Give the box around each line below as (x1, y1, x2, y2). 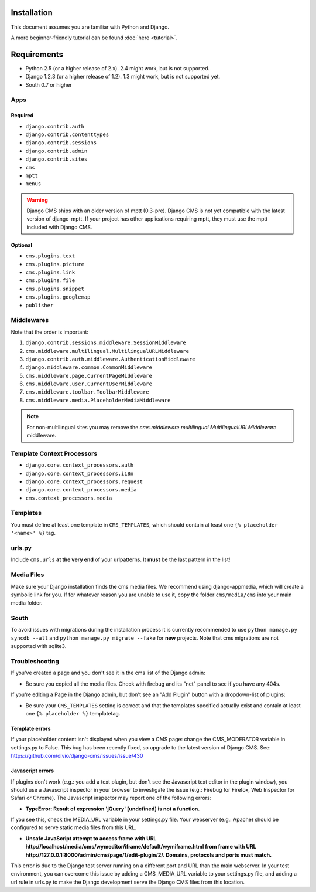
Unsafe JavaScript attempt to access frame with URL (25, 835, 157, 842)
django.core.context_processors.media (25, 487, 137, 493)
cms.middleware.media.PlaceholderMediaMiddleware (25, 396, 171, 403)
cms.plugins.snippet (25, 285, 85, 292)
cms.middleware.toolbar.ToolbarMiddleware (25, 389, 149, 395)
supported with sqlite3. (11, 643, 67, 650)
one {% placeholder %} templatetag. (25, 710, 121, 717)
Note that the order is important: (11, 328, 89, 335)
